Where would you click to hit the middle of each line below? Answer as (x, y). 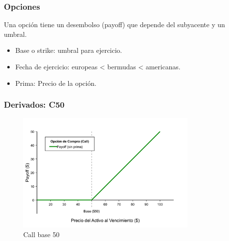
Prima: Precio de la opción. (56, 83)
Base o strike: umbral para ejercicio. (69, 50)
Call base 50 (41, 234)
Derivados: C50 (34, 104)
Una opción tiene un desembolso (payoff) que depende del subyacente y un (114, 24)
